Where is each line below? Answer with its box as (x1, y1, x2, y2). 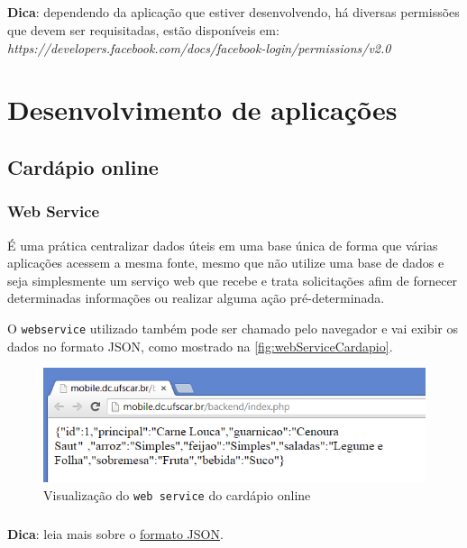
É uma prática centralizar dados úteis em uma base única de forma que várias (7, 235, 438, 254)
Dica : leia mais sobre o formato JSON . (7, 525, 224, 543)
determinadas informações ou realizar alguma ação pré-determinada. (7, 288, 385, 307)
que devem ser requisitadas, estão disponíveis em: (7, 20, 279, 39)
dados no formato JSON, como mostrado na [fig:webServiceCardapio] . (7, 336, 393, 355)
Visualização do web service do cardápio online (43, 486, 311, 505)
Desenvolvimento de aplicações (7, 91, 398, 128)
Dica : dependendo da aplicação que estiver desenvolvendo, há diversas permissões (7, 3, 460, 22)
